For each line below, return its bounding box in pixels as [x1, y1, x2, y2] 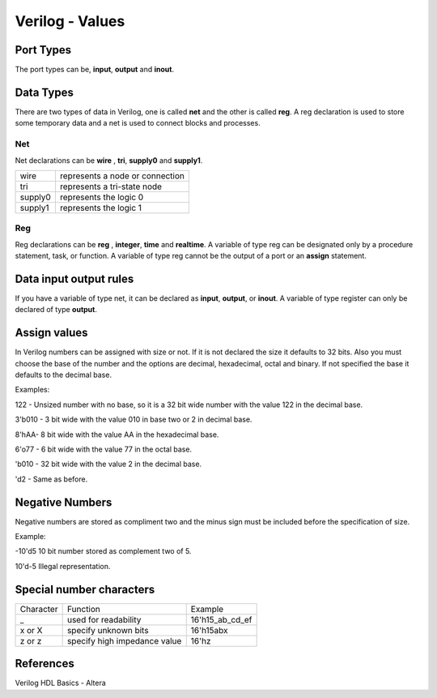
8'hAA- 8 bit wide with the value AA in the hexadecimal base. [15, 430, 219, 439]
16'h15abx [190, 624, 228, 636]
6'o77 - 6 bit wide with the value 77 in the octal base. [15, 444, 193, 454]
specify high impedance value [66, 635, 182, 646]
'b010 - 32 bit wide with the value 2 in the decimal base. [15, 459, 202, 469]
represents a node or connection [59, 170, 185, 182]
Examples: [15, 385, 50, 395]
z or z [19, 635, 42, 646]
